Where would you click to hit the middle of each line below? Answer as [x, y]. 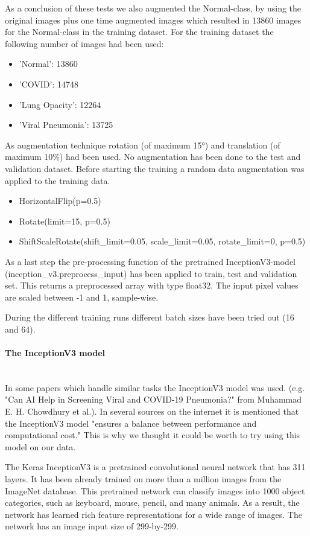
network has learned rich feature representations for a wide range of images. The [153, 514]
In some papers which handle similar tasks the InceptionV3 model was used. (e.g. [155, 387]
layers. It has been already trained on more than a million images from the [143, 479]
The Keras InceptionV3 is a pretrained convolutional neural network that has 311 [155, 467]
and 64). [20, 329]
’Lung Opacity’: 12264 [60, 104]
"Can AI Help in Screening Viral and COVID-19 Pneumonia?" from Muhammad [153, 399]
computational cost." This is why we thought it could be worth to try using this [153, 435]
